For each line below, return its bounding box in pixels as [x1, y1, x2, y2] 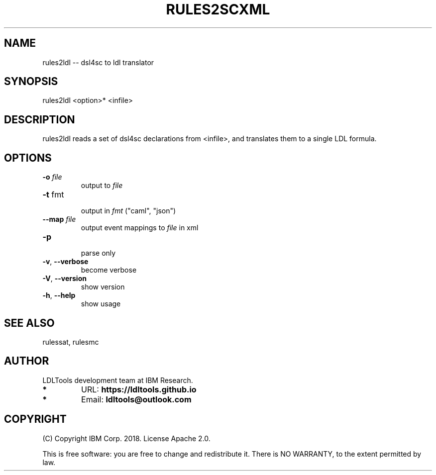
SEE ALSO [4, 316, 55, 329]
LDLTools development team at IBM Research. [42, 376, 193, 384]
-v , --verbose [42, 257, 89, 266]
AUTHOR [4, 355, 49, 368]
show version [81, 283, 125, 291]
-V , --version [42, 274, 87, 283]
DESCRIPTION [4, 113, 75, 126]
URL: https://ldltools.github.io [81, 384, 197, 394]
